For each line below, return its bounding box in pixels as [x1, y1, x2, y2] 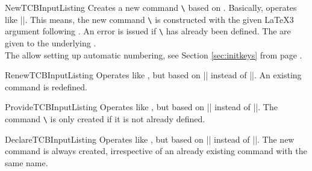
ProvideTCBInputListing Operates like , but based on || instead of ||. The [5, 101, 278, 113]
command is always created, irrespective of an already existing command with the [5, 145, 307, 157]
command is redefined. [5, 80, 88, 93]
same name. [5, 156, 48, 169]
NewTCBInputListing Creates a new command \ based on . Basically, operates [5, 1, 297, 13]
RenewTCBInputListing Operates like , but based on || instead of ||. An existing [5, 69, 302, 81]
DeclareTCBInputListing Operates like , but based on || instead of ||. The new [5, 132, 295, 145]
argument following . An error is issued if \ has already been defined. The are [5, 25, 291, 37]
